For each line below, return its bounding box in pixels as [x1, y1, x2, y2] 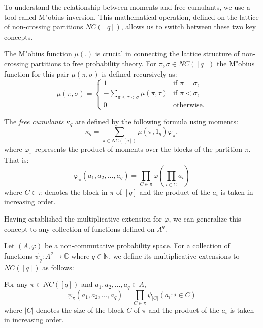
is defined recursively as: [102, 68, 177, 79]
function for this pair [4, 68, 69, 79]
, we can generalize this [169, 213, 241, 224]
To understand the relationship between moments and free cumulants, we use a [4, 2, 250, 12]
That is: [4, 155, 29, 165]
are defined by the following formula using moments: [75, 116, 239, 126]
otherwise [173, 102, 203, 110]
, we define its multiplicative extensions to [109, 250, 240, 261]
